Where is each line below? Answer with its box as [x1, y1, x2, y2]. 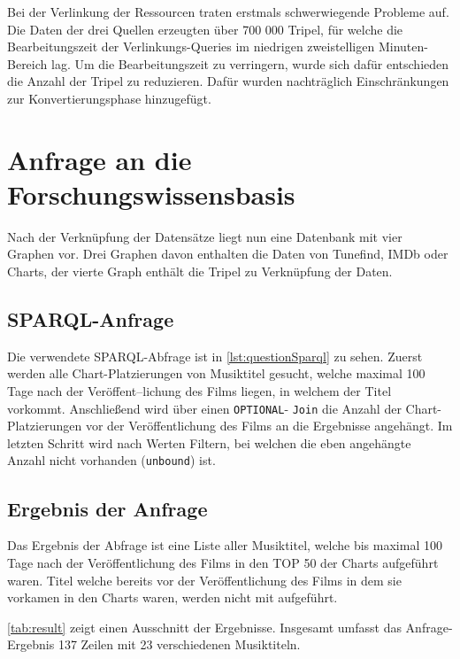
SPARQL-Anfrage [7, 306, 174, 333]
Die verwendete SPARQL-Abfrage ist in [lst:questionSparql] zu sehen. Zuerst [7, 346, 423, 365]
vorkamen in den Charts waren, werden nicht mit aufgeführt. [7, 588, 338, 607]
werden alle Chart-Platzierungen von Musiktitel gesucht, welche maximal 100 [7, 364, 425, 383]
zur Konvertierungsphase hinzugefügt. [7, 89, 211, 107]
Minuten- [378, 37, 428, 56]
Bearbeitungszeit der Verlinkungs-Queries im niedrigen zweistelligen [7, 37, 375, 56]
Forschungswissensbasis [7, 175, 295, 212]
